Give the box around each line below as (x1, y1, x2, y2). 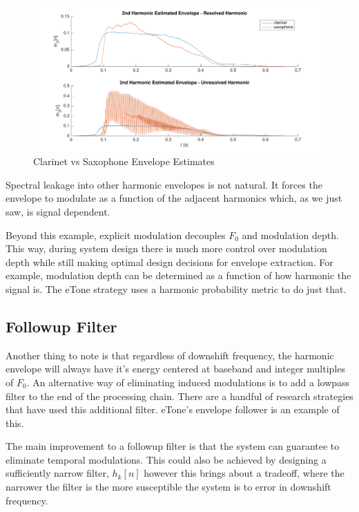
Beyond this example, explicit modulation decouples (6, 227, 226, 242)
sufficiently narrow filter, (6, 466, 109, 480)
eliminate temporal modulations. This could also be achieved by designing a (6, 452, 327, 466)
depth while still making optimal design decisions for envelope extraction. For (6, 254, 333, 269)
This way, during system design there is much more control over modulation (6, 241, 327, 256)
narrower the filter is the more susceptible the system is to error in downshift (6, 480, 331, 494)
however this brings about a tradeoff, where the (144, 466, 345, 480)
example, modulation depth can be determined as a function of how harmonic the (6, 268, 351, 283)
